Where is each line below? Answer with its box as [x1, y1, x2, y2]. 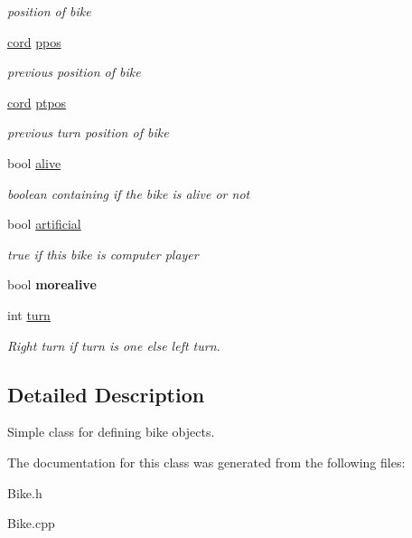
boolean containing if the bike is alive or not [7, 184, 250, 203]
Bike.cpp [7, 514, 55, 533]
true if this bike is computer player [7, 244, 199, 263]
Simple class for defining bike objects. [7, 422, 215, 441]
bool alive [7, 153, 61, 172]
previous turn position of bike [7, 123, 169, 142]
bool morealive [7, 275, 97, 294]
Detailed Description [7, 380, 205, 408]
